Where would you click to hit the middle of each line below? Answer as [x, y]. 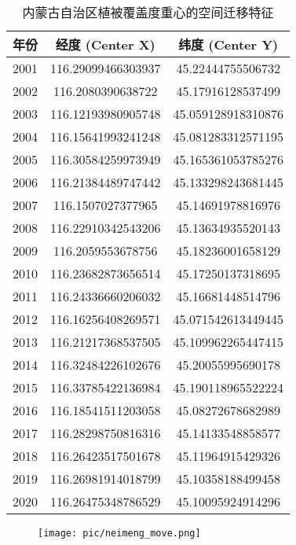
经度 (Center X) [105, 44]
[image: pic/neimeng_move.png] [119, 533]
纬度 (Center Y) [228, 44]
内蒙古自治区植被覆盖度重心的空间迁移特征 [148, 12]
